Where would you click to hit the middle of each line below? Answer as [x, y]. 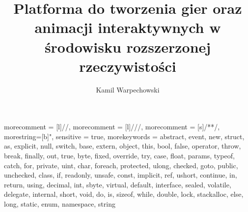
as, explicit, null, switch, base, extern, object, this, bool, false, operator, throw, [123, 146]
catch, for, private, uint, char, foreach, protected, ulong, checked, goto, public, [121, 165]
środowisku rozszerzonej [128, 46]
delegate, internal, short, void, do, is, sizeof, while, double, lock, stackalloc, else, [124, 194]
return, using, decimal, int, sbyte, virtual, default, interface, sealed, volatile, [118, 184]
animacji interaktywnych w [128, 27]
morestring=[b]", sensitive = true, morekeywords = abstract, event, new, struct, [124, 136]
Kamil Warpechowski [128, 89]
